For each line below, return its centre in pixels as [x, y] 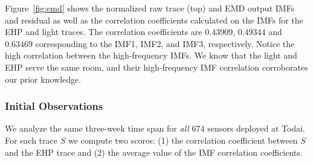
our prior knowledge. [43, 79]
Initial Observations [54, 106]
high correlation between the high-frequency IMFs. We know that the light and [151, 55]
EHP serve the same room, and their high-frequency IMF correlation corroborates [156, 67]
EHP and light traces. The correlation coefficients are [104, 32]
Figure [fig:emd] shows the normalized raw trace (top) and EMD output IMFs [150, 8]
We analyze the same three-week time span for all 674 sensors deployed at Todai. [155, 128]
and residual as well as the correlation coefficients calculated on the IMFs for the [154, 20]
